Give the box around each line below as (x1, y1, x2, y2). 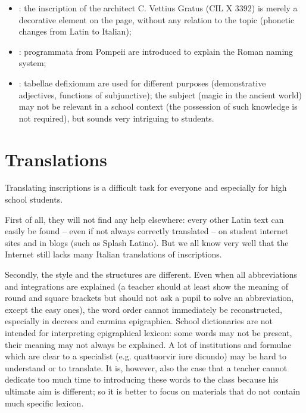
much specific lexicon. (5, 396, 84, 409)
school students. (5, 193, 63, 206)
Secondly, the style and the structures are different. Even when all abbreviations (5, 268, 298, 281)
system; (18, 57, 46, 69)
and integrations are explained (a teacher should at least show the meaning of (5, 280, 289, 292)
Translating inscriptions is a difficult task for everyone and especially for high (5, 181, 287, 194)
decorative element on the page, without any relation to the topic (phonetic (18, 13, 295, 26)
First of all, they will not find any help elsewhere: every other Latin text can (5, 213, 284, 225)
